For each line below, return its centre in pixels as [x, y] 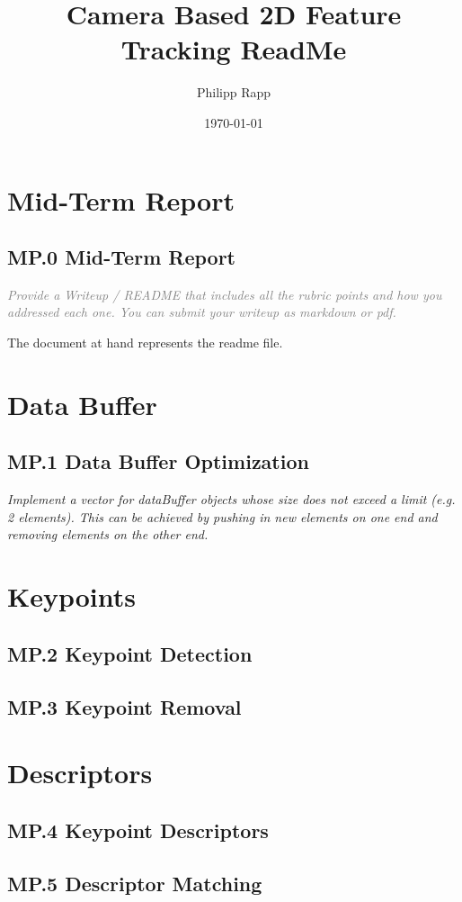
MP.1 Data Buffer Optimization [158, 461]
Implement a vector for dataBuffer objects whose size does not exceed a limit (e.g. [231, 499]
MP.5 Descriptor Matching [135, 883]
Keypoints [72, 596]
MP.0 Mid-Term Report [121, 257]
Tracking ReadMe [234, 49]
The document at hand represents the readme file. [145, 343]
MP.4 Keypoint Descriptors [138, 830]
